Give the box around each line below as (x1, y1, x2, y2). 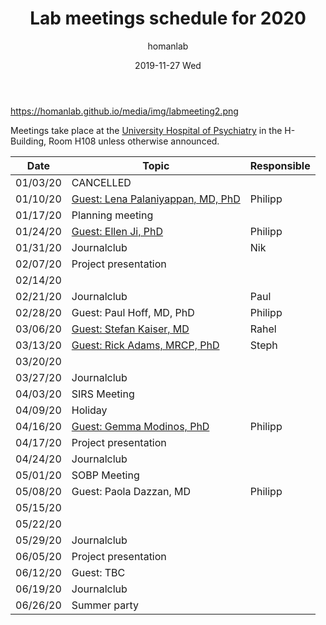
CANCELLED (71, 175, 132, 189)
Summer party (71, 598, 139, 612)
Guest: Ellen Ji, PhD (71, 224, 164, 238)
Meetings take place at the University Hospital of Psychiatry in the (10, 124, 283, 136)
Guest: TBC (71, 565, 126, 579)
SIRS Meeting (71, 387, 135, 401)
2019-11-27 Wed (134, 59, 202, 71)
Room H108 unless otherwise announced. (48, 135, 220, 147)
